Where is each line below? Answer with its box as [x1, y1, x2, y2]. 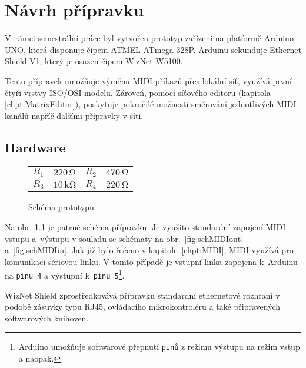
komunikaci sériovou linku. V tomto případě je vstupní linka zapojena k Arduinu [5, 255, 298, 267]
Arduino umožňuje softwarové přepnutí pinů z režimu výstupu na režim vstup [18, 340, 300, 353]
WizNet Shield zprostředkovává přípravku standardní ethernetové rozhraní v [5, 289, 280, 301]
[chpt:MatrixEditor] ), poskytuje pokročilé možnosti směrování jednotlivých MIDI [5, 98, 297, 110]
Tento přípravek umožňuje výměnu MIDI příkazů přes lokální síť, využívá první [5, 74, 292, 87]
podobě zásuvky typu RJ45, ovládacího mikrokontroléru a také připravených [5, 300, 281, 313]
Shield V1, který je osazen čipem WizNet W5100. [5, 55, 183, 67]
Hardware [5, 138, 66, 156]
